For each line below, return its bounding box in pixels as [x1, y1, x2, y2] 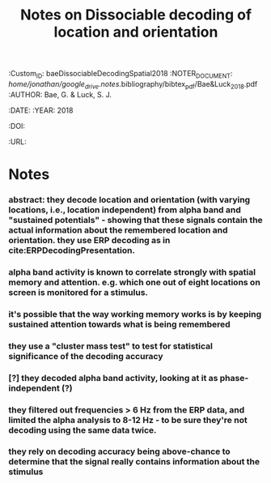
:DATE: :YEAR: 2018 [8, 105, 74, 115]
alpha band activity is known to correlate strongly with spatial [8, 266, 256, 277]
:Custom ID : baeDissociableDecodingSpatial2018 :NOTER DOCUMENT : [8, 69, 233, 80]
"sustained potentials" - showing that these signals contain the [8, 214, 263, 225]
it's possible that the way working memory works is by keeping [8, 308, 262, 319]
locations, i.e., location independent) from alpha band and [8, 204, 241, 216]
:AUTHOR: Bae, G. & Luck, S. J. [8, 89, 112, 99]
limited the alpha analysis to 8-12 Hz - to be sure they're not [8, 414, 248, 425]
